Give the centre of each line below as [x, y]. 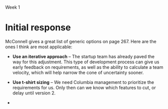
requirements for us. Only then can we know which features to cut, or [84, 87]
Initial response [38, 28]
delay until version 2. [34, 93]
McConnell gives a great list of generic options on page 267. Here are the [81, 41]
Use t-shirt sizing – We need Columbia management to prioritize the [83, 82]
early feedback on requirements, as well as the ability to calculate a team [88, 67]
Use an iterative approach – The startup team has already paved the [83, 56]
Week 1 [13, 7]
